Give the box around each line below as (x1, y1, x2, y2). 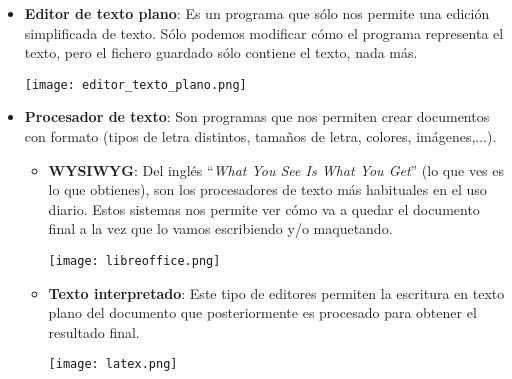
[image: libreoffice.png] (48, 254, 221, 268)
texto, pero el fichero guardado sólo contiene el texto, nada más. (24, 42, 418, 63)
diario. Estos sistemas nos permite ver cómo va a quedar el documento (48, 198, 480, 219)
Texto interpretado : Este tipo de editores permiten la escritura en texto (48, 282, 505, 303)
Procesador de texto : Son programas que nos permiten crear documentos (24, 106, 490, 127)
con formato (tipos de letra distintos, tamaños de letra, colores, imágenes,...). (24, 126, 497, 147)
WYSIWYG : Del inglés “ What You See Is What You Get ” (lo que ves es (48, 159, 505, 180)
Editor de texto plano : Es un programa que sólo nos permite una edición (24, 3, 490, 23)
